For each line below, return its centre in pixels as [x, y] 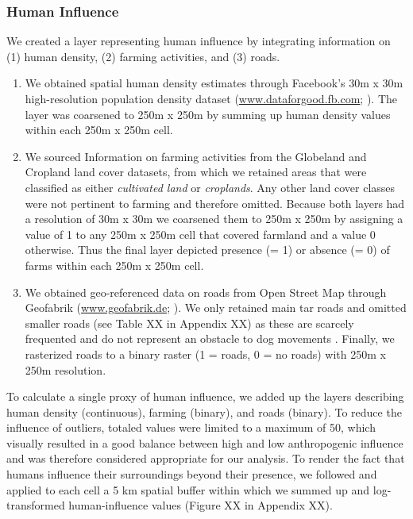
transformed [36, 505]
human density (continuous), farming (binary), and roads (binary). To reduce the [204, 411]
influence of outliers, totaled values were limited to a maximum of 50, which [191, 427]
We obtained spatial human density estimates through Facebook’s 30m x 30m [214, 83]
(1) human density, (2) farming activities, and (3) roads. [143, 56]
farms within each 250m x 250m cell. [114, 265]
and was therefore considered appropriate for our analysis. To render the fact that [206, 458]
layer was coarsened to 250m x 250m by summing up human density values [208, 114]
